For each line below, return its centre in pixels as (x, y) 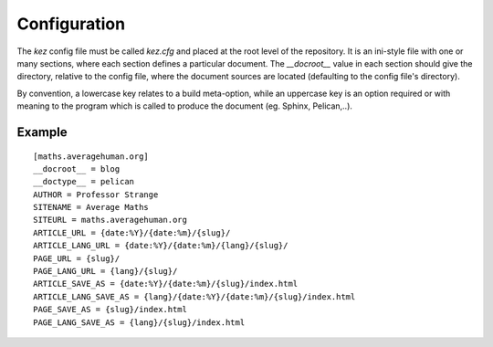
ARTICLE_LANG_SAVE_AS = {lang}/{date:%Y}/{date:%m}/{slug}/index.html (194, 296)
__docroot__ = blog (77, 168)
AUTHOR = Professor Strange (96, 195)
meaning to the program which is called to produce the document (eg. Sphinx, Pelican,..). (185, 106)
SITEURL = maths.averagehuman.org (110, 220)
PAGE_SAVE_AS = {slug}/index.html (110, 310)
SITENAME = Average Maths (91, 207)
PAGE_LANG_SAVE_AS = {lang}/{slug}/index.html (139, 322)
